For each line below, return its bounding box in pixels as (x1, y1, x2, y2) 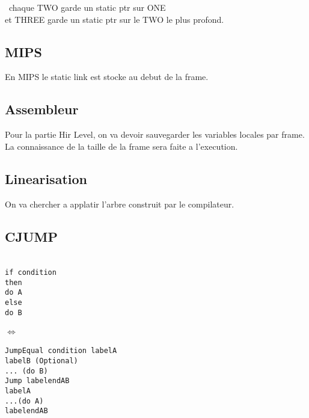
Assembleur (5, 100, 79, 118)
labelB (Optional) (5, 357, 78, 366)
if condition (5, 268, 57, 277)
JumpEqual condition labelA (5, 346, 117, 355)
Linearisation (5, 169, 87, 188)
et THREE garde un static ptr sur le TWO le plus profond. (5, 13, 224, 25)
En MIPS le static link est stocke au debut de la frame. (5, 70, 209, 83)
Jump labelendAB (5, 377, 70, 386)
